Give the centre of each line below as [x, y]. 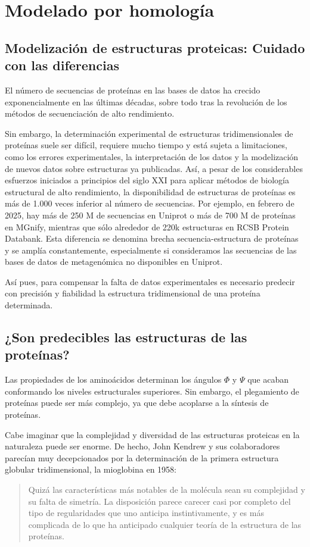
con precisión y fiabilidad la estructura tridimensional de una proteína [133, 293]
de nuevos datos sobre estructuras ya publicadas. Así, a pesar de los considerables [154, 168]
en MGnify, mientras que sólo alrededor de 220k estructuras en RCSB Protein [147, 226]
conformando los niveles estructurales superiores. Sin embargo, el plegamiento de [152, 391]
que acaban [268, 379]
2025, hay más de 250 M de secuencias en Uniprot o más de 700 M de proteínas [150, 215]
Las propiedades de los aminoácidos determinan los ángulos [113, 379]
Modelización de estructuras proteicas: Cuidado [155, 47]
